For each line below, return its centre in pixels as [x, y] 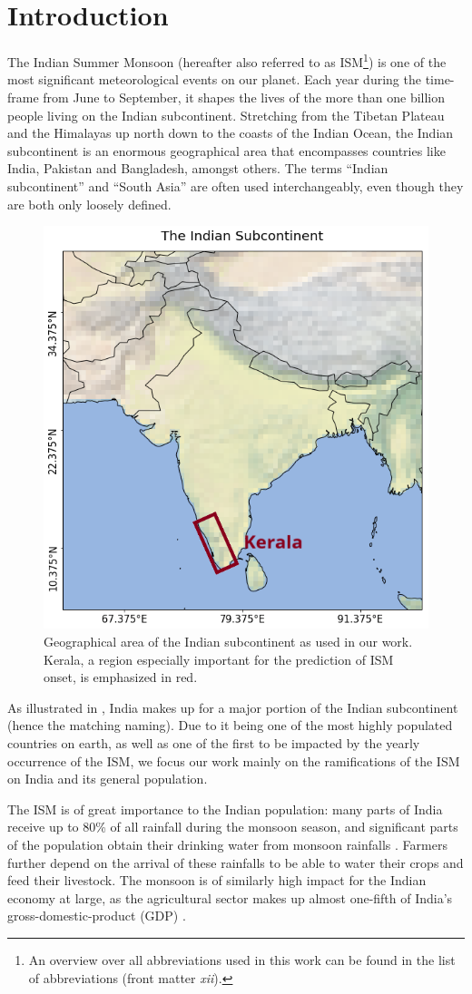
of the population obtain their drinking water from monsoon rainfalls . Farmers [227, 845]
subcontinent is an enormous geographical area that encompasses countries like [226, 150]
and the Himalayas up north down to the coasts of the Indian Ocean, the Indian [231, 133]
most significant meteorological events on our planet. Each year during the [214, 79]
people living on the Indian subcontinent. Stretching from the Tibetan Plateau [226, 115]
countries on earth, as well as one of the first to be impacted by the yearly [214, 743]
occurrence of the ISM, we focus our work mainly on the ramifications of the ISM [234, 760]
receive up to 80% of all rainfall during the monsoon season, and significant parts [233, 827]
